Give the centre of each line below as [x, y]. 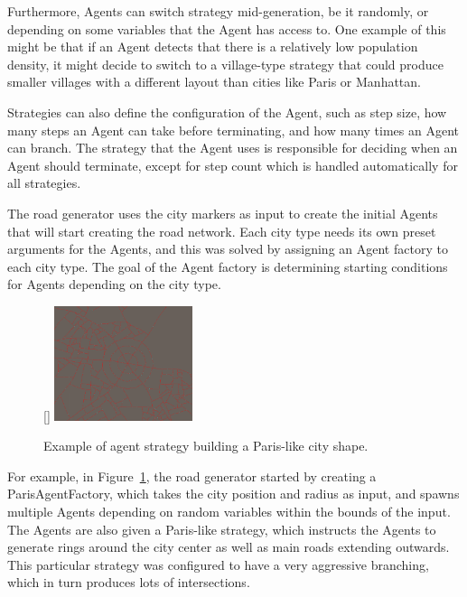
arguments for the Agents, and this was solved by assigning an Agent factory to [228, 249]
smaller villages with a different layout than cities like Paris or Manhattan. [214, 82]
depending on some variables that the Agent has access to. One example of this [227, 28]
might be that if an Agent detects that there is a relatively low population [213, 47]
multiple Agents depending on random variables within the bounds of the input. [229, 512]
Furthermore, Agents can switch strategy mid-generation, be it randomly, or [218, 11]
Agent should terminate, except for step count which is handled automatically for [233, 165]
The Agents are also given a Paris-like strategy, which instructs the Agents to [222, 529]
